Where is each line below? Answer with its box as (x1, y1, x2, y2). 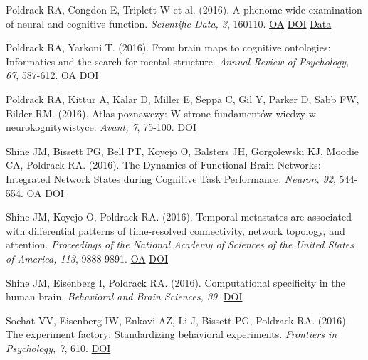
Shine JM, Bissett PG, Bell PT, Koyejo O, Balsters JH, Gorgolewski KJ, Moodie (6, 143, 359, 158)
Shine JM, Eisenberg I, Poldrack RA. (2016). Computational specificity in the (6, 275, 345, 290)
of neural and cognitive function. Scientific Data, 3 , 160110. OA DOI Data (6, 16, 332, 31)
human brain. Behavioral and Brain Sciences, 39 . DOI (6, 289, 243, 304)
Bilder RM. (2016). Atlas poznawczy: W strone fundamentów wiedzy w (6, 105, 316, 120)
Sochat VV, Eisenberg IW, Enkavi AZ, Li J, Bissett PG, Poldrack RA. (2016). (6, 312, 349, 327)
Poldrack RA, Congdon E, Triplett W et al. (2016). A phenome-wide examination (6, 2, 362, 16)
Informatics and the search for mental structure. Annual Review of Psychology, (6, 53, 349, 68)
